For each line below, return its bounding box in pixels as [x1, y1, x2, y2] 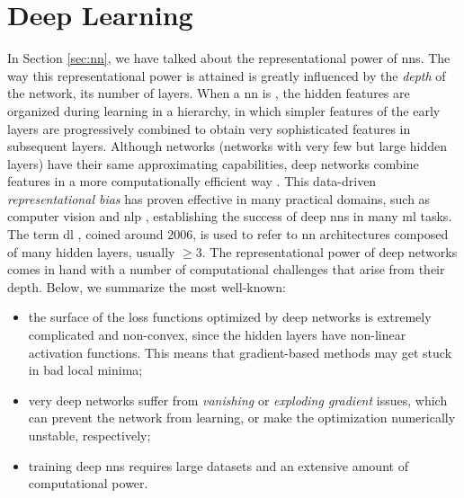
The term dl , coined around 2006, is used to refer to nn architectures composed [7, 225, 449, 244]
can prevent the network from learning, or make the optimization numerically [28, 408, 456, 427]
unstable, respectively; [28, 426, 151, 444]
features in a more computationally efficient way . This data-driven [7, 172, 377, 191]
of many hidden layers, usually [7, 242, 175, 261]
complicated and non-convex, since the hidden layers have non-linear [28, 325, 406, 344]
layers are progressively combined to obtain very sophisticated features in [7, 119, 411, 138]
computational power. [28, 474, 148, 493]
